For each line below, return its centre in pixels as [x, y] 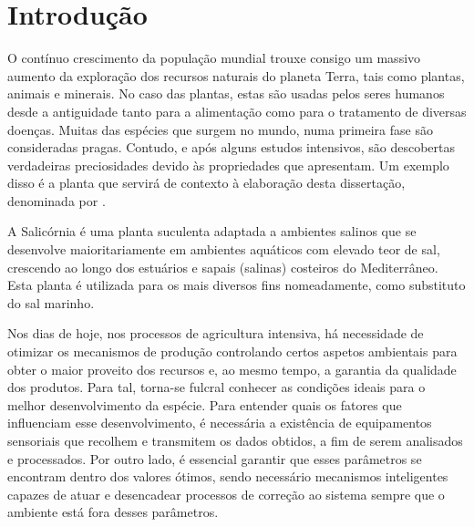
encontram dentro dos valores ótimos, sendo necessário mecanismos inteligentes [228, 476]
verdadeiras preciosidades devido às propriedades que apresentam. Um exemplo [228, 165]
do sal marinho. [51, 302]
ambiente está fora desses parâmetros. [113, 512]
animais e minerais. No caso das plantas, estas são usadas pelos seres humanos [226, 93]
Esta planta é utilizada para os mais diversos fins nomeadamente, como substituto [237, 285]
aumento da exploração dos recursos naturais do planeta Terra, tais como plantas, [236, 75]
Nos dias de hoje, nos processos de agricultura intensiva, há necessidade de [216, 333]
